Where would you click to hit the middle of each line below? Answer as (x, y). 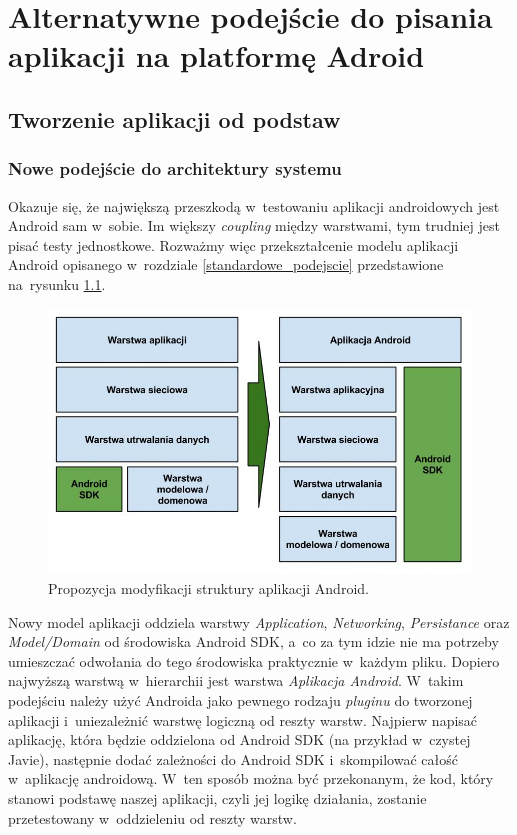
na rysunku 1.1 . (57, 283)
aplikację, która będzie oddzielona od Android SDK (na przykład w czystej (239, 739)
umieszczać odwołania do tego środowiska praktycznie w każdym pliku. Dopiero (254, 660)
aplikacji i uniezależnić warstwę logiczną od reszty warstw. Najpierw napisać (243, 719)
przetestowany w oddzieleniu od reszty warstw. (152, 817)
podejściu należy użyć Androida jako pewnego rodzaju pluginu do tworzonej (240, 699)
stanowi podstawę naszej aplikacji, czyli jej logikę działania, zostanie (217, 797)
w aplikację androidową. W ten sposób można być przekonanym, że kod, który (251, 778)
